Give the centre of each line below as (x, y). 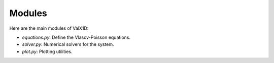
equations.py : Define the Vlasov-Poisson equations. (76, 37)
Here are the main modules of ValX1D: (49, 28)
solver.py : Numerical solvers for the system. (68, 44)
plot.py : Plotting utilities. (47, 51)
